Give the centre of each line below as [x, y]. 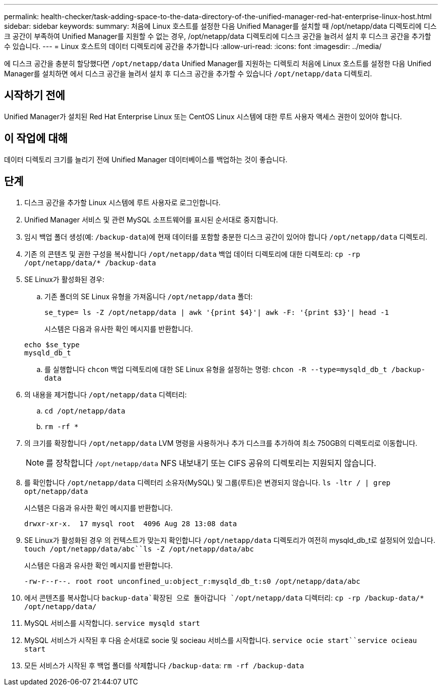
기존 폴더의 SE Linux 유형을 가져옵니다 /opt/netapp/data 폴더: [149, 296]
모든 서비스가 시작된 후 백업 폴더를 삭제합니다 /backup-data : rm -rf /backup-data [164, 665]
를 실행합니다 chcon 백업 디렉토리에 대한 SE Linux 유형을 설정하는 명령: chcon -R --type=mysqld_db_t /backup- [235, 369]
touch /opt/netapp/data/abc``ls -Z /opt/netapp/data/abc [139, 549]
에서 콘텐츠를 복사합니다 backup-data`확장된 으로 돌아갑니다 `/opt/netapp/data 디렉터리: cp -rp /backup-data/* [224, 597]
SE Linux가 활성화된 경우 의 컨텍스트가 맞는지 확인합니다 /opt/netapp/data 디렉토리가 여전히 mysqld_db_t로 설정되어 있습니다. [230, 540]
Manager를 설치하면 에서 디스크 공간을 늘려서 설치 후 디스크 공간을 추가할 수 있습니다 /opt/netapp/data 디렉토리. [188, 74]
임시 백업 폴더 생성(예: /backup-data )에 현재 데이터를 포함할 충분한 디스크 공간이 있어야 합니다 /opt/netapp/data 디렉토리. [226, 237]
